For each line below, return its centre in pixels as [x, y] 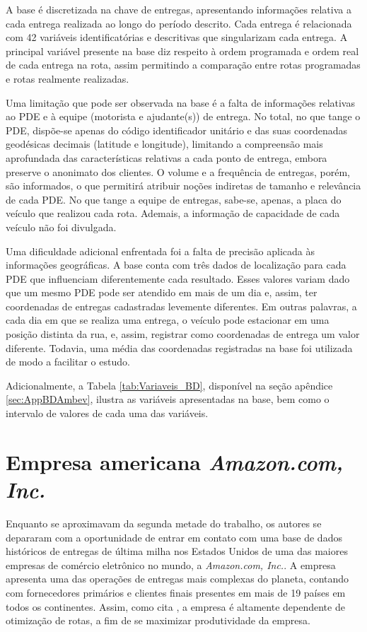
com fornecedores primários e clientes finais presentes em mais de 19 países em [176, 592]
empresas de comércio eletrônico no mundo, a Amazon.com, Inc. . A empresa [171, 564]
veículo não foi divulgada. [61, 227]
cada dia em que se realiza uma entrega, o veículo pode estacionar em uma [168, 320]
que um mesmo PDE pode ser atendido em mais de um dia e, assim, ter [162, 292]
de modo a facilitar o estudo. [68, 362]
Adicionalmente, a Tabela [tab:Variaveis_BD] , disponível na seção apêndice [169, 385]
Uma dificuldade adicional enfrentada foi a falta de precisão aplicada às [160, 251]
